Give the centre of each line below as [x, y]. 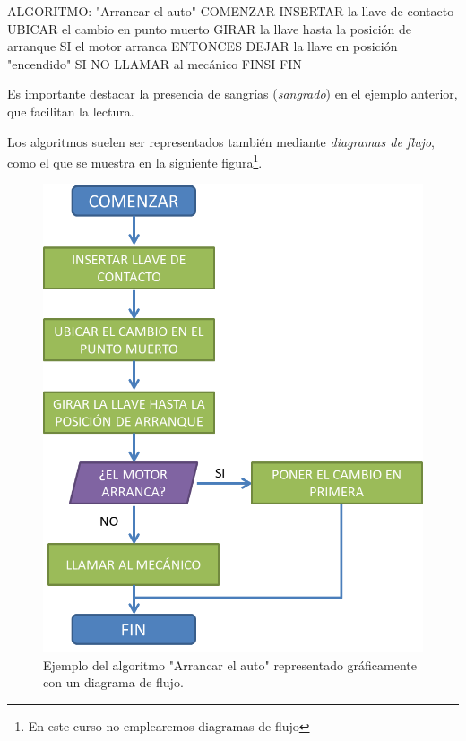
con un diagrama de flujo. [113, 682]
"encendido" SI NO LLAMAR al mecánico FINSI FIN [155, 63]
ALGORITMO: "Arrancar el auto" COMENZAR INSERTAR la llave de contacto [231, 11]
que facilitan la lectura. [71, 111]
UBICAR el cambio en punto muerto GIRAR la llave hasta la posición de [209, 28]
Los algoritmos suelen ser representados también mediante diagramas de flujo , [221, 141]
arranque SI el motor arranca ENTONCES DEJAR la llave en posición [203, 46]
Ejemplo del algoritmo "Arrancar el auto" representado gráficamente [230, 664]
